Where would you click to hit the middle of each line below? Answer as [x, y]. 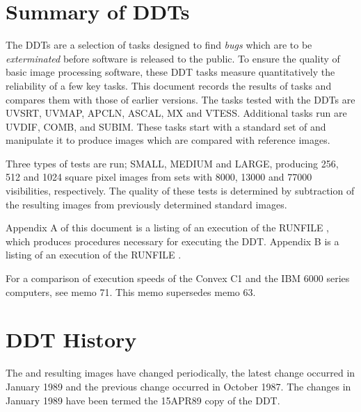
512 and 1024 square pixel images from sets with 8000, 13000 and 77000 [159, 177]
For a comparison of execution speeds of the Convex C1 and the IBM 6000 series [178, 278]
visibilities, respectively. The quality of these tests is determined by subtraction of [180, 191]
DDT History [71, 339]
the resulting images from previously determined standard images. [146, 204]
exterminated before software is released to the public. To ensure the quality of [173, 58]
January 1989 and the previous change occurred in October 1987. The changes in [178, 386]
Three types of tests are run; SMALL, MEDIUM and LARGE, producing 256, [172, 163]
